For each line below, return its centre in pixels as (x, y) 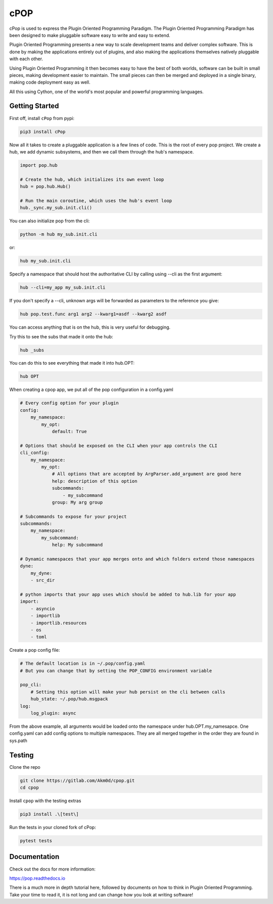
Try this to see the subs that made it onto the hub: (61, 336)
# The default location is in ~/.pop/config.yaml (83, 664)
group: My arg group (77, 502)
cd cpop (29, 788)
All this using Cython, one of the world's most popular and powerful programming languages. (107, 92)
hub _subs (32, 350)
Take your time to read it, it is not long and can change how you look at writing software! (101, 894)
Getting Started (34, 106)
